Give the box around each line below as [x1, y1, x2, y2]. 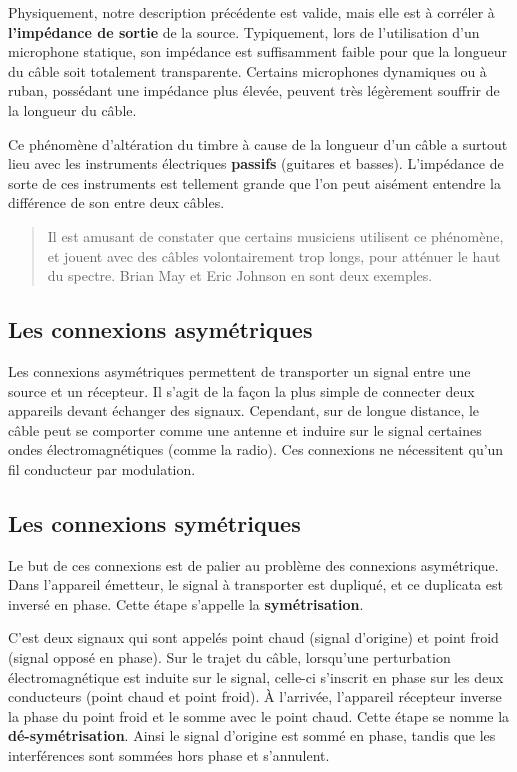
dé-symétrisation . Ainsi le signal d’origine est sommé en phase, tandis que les [8, 725, 496, 746]
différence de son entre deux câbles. [8, 192, 225, 213]
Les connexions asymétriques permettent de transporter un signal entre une [8, 360, 471, 381]
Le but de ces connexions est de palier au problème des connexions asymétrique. [8, 554, 499, 575]
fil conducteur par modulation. [8, 458, 196, 479]
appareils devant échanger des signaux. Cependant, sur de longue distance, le [8, 400, 480, 421]
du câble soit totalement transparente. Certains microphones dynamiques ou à [8, 60, 487, 81]
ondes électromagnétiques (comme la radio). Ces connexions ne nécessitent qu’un [8, 439, 504, 460]
